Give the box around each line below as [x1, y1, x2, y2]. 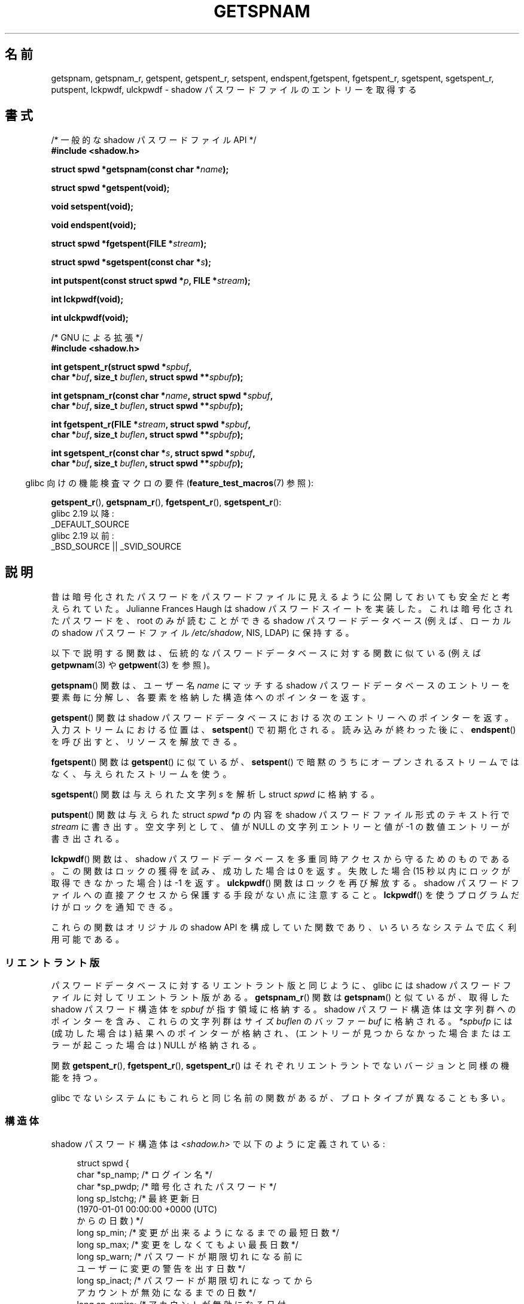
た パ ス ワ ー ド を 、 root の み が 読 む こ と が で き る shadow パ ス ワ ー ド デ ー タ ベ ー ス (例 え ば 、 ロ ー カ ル [51, 615, 511, 626]
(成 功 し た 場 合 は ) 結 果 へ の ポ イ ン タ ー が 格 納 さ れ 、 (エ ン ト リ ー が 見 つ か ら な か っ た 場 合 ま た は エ [51, 1028, 511, 1039]
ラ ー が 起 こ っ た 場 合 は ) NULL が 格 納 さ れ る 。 [51, 1040, 261, 1051]
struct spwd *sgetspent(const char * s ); [51, 257, 211, 268]
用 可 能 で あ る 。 [51, 934, 124, 945]
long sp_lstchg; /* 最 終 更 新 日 [77, 1193, 200, 1203]
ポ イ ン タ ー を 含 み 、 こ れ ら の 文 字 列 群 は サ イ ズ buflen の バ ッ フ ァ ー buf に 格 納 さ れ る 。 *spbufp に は [51, 1016, 513, 1027]
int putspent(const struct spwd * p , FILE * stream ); [51, 275, 251, 286]
